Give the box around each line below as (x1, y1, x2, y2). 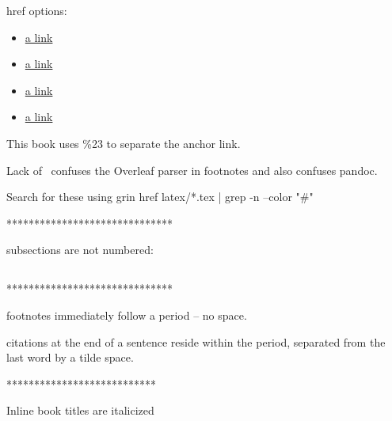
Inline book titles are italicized (6, 402, 154, 419)
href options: (6, 2, 67, 18)
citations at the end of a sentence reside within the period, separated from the (6, 333, 386, 350)
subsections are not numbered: (6, 241, 154, 258)
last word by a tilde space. (6, 349, 134, 366)
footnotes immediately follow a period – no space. (6, 306, 247, 323)
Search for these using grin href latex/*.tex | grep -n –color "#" (6, 188, 314, 205)
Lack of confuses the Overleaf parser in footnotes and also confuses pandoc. (6, 161, 378, 178)
